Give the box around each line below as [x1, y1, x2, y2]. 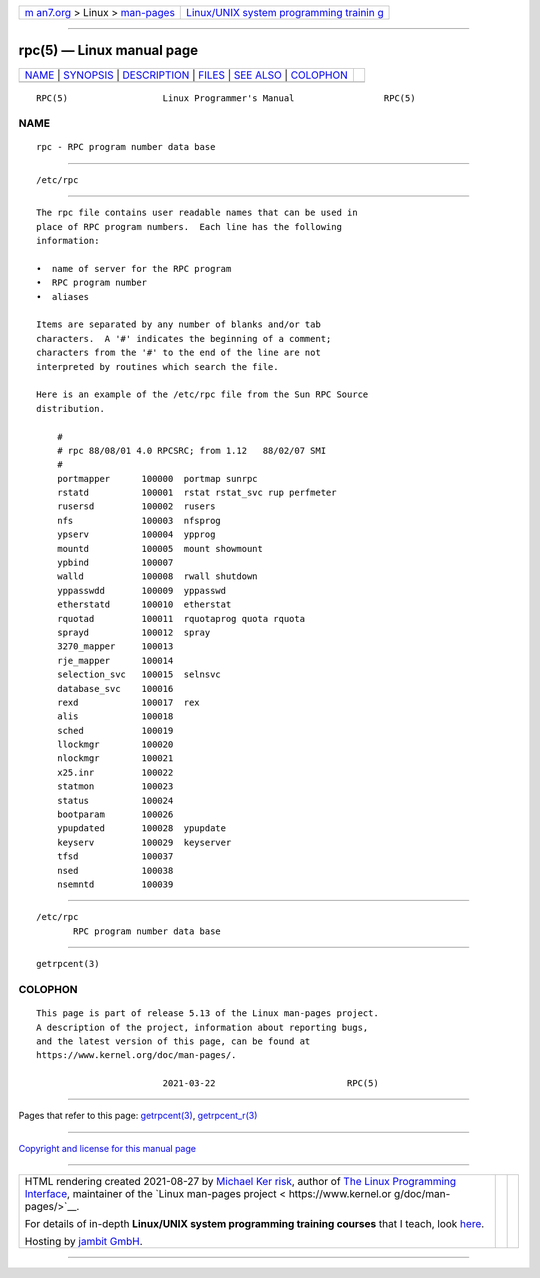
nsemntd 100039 [56, 879, 174, 890]
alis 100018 [56, 711, 174, 722]
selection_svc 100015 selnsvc [56, 669, 222, 680]
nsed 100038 [56, 865, 174, 876]
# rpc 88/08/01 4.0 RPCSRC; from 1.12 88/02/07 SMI [56, 445, 327, 456]
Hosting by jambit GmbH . [24, 1235, 144, 1249]
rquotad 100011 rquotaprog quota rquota [56, 613, 305, 624]
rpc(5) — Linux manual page [18, 42, 199, 59]
